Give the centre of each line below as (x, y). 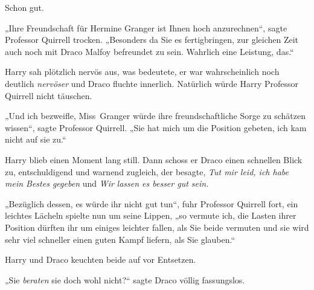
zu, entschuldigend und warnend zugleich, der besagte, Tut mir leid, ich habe (147, 171)
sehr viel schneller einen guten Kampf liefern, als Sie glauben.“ (120, 239)
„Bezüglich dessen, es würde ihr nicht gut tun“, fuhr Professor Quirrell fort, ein (152, 203)
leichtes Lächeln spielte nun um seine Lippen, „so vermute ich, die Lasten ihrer (151, 215)
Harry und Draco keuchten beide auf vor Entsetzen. (101, 259)
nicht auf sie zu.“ (36, 139)
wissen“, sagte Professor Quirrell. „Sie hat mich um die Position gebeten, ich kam (156, 127)
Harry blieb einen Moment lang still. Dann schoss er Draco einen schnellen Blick (154, 159)
